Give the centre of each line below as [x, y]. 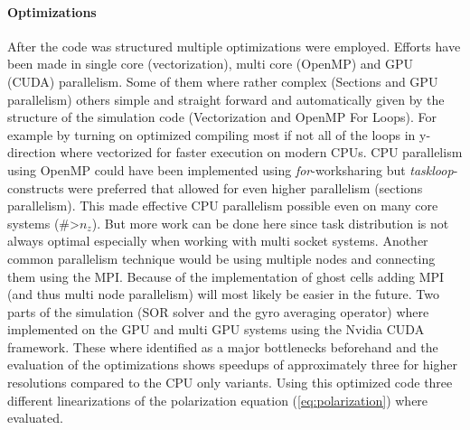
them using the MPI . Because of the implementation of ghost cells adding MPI [226, 276]
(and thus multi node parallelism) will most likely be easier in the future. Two [223, 294]
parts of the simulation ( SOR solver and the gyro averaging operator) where [218, 311]
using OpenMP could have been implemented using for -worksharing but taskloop [230, 169]
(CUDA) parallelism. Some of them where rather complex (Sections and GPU [223, 81]
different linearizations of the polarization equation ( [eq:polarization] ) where [218, 400]
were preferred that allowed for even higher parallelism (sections [245, 187]
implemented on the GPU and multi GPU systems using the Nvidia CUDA [216, 329]
